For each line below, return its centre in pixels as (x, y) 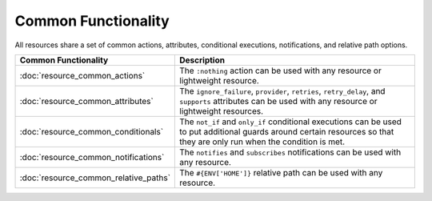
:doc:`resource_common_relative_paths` (95, 178)
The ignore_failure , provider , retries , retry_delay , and (282, 90)
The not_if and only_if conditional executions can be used (290, 122)
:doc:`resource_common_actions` (82, 75)
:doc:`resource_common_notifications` (92, 157)
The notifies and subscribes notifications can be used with (290, 152)
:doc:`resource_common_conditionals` (92, 131)
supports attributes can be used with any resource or (278, 101)
